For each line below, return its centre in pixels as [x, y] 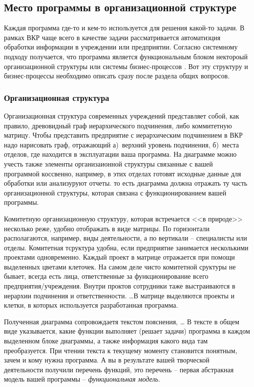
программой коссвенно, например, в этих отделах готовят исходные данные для [123, 173]
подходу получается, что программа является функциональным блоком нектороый [126, 56]
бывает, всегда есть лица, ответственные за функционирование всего [106, 276]
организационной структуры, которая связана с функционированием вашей [115, 192]
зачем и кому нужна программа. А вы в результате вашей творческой [107, 360]
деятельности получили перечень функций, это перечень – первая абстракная [119, 369]
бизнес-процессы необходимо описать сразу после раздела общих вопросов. [117, 76]
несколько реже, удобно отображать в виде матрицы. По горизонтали [107, 228]
